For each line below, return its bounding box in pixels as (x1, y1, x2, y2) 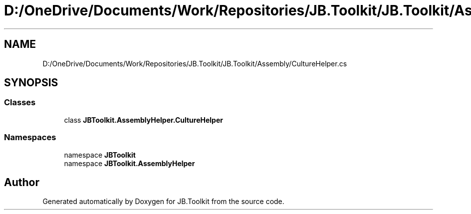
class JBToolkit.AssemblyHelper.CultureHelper (64, 115, 223, 124)
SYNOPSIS (4, 76, 58, 89)
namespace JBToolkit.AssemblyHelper (64, 159, 195, 168)
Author (4, 176, 39, 189)
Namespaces (4, 132, 56, 143)
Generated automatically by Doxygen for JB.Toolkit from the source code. (42, 197, 284, 206)
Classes (4, 97, 36, 108)
